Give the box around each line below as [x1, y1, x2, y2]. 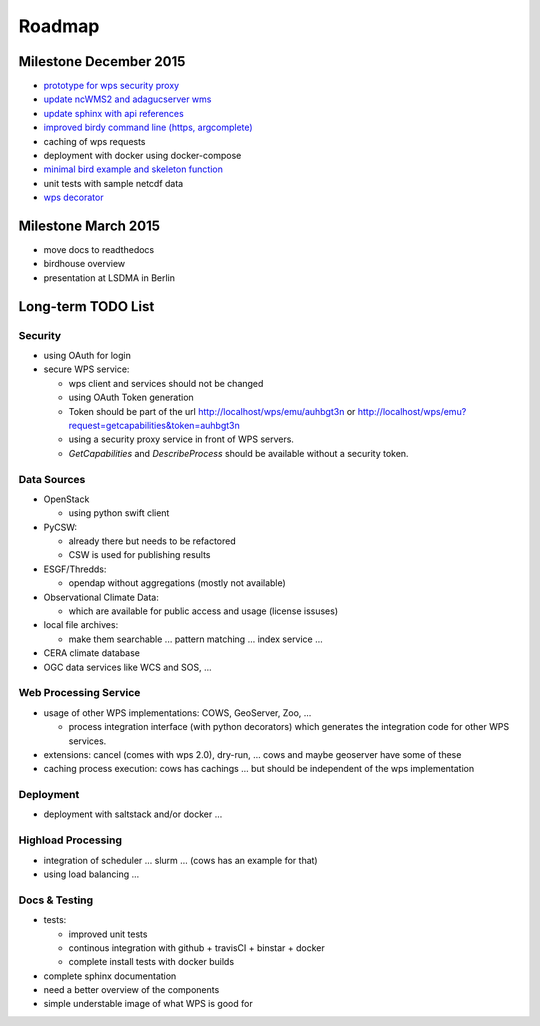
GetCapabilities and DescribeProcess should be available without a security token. [68, 447, 409, 459]
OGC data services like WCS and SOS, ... [43, 661, 212, 673]
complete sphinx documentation [43, 970, 177, 982]
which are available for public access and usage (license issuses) [68, 605, 339, 617]
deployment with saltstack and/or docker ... [43, 808, 223, 820]
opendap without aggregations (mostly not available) [68, 577, 287, 589]
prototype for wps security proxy [43, 80, 180, 92]
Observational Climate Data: [43, 591, 159, 603]
